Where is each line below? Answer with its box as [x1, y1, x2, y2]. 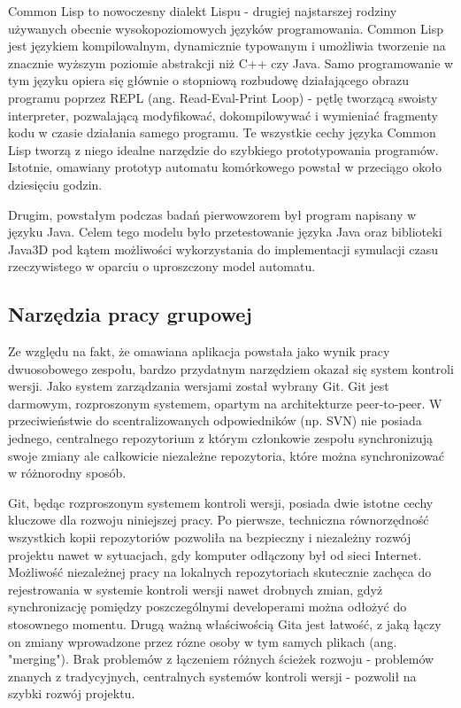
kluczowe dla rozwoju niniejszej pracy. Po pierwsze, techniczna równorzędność [8, 510, 429, 529]
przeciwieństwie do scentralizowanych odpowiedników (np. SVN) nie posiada [8, 411, 422, 430]
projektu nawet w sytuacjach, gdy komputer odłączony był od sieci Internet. [8, 545, 422, 564]
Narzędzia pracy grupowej [8, 300, 252, 328]
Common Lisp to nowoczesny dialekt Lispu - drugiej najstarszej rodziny [8, 2, 397, 19]
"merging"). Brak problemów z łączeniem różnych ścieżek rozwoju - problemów [8, 650, 434, 668]
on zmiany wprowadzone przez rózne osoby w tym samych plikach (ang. [8, 632, 397, 650]
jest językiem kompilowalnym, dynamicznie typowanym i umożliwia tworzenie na [8, 36, 446, 55]
